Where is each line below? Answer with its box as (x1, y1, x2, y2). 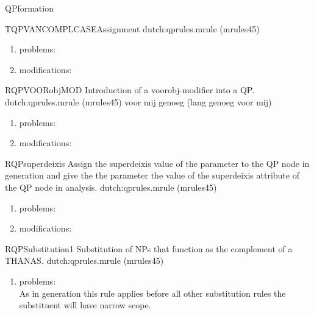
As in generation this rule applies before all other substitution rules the (19, 286, 286, 299)
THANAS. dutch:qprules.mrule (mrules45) (5, 254, 164, 267)
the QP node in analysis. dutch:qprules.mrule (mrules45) (5, 180, 217, 193)
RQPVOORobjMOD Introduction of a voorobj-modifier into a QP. (5, 83, 255, 96)
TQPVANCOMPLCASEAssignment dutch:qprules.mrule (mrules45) (5, 22, 260, 35)
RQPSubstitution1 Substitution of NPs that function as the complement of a (5, 242, 293, 255)
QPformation (5, 2, 54, 14)
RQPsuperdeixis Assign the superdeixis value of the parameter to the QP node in (5, 157, 310, 169)
